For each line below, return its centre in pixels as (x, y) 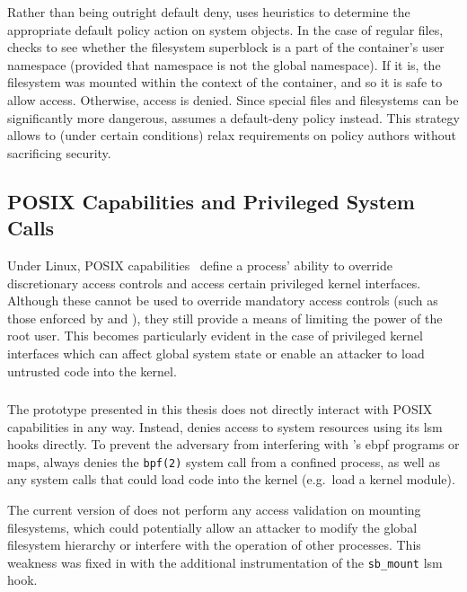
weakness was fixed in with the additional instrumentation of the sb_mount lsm (225, 562)
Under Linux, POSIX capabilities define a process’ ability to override (200, 265)
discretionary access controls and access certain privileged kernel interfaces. (214, 283)
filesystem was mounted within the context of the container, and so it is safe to (225, 82)
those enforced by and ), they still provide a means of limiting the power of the (225, 318)
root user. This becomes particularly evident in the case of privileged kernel (215, 336)
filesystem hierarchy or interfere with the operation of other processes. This (214, 545)
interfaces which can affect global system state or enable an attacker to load (216, 353)
